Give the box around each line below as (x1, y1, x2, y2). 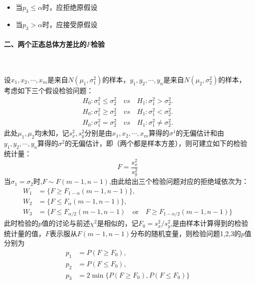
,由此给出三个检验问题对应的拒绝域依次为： (109, 176, 249, 186)
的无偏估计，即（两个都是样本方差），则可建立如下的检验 (64, 138, 247, 148)
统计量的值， (4, 228, 45, 238)
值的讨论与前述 (42, 218, 90, 228)
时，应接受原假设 (42, 19, 98, 29)
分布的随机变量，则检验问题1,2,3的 (130, 228, 241, 238)
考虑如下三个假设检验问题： (4, 85, 93, 95)
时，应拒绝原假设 (42, 2, 98, 12)
